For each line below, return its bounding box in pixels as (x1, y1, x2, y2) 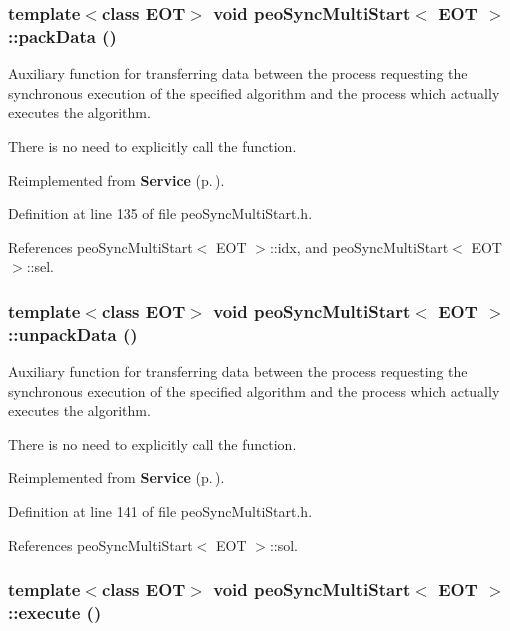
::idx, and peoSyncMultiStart (269, 236, 449, 257)
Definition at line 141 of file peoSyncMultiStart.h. (8, 501, 313, 521)
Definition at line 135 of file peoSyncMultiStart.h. (8, 203, 313, 224)
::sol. (269, 534, 298, 555)
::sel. (26, 256, 54, 277)
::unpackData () (8, 321, 138, 346)
